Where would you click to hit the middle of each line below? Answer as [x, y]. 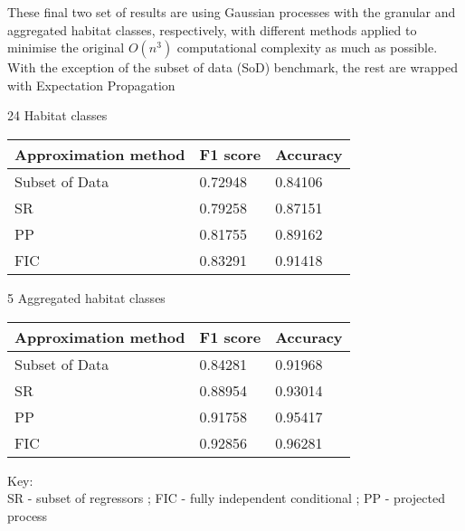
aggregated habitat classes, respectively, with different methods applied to [212, 29]
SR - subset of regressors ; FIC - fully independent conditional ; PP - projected [226, 498]
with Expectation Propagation [91, 85]
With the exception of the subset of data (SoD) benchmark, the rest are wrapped [232, 67]
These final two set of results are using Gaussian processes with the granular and [232, 12]
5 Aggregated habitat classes [86, 297]
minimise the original [66, 47]
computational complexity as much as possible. [307, 47]
